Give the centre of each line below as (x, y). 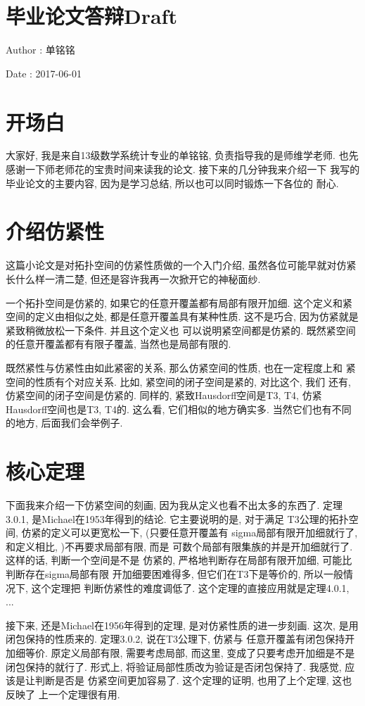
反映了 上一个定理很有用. (63, 694)
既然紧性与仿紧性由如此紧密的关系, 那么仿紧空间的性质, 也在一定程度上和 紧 (181, 367)
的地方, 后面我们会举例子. (64, 423)
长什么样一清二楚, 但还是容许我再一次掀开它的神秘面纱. (133, 278)
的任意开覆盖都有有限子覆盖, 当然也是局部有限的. (119, 344)
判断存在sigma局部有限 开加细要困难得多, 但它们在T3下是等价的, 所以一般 (174, 573)
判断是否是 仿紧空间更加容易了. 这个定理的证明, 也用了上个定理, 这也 (193, 680)
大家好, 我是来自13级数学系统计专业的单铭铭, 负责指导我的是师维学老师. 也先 (182, 155)
